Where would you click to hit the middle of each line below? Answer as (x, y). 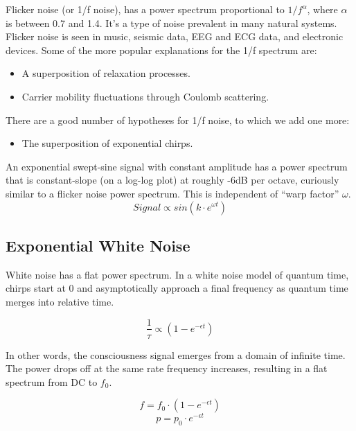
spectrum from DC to (52, 381)
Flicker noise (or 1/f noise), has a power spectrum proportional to (145, 9)
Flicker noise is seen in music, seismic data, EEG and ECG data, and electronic (175, 36)
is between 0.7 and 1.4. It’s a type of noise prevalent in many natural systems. (171, 23)
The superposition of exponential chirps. (107, 143)
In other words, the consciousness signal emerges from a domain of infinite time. (176, 354)
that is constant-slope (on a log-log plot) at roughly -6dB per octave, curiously (172, 180)
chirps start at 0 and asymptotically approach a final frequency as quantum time (177, 288)
